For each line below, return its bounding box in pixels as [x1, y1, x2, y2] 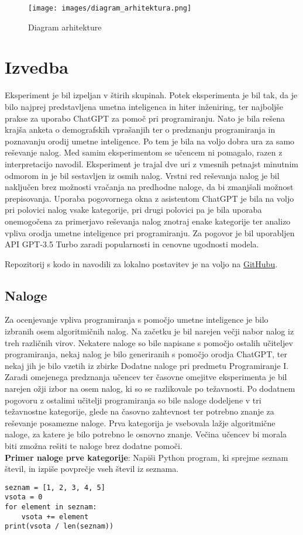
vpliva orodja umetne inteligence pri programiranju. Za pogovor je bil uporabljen [5, 226, 295, 239]
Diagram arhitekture [28, 20, 102, 33]
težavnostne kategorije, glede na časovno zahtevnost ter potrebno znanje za [5, 405, 274, 417]
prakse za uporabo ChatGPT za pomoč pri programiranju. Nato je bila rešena [5, 112, 285, 124]
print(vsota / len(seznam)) [5, 522, 114, 531]
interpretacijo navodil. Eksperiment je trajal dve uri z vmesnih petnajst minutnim [5, 157, 298, 170]
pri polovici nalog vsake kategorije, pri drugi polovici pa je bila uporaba [5, 203, 262, 216]
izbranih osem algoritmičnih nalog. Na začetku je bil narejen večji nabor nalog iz [5, 325, 294, 337]
